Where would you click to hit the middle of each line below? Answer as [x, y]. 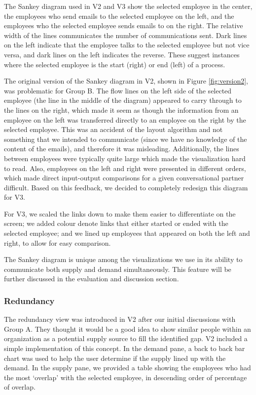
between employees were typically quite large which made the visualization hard [125, 158]
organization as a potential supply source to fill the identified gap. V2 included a [126, 338]
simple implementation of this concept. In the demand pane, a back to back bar [125, 348]
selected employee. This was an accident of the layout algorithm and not [113, 129]
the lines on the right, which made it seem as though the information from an [121, 110]
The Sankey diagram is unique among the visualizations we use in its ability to [123, 259]
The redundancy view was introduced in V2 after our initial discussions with [120, 319]
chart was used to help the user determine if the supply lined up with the [115, 358]
